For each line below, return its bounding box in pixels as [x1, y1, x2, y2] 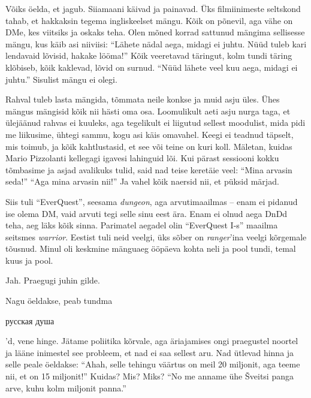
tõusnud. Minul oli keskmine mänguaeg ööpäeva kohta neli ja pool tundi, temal [5, 242, 296, 255]
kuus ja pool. [5, 254, 53, 266]
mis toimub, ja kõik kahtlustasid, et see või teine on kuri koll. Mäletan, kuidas [5, 140, 292, 152]
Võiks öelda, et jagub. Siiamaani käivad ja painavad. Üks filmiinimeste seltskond [5, 2, 301, 14]
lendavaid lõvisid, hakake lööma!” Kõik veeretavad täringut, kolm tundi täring [5, 49, 292, 62]
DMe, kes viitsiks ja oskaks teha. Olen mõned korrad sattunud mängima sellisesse [5, 26, 305, 38]
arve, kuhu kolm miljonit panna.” [5, 381, 126, 394]
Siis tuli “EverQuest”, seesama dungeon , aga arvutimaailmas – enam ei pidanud [5, 195, 298, 207]
